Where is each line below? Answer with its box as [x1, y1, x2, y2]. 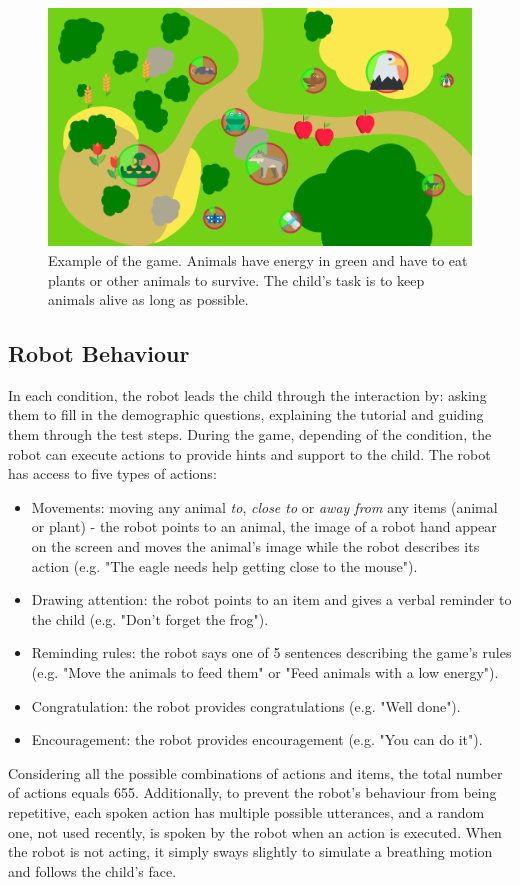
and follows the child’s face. [8, 860, 177, 881]
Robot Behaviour [8, 338, 190, 369]
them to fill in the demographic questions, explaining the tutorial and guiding [8, 404, 484, 425]
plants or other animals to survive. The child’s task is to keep [48, 269, 425, 290]
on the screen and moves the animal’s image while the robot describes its [31, 536, 480, 557]
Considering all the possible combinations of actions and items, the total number [8, 762, 503, 783]
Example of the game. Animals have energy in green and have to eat [48, 249, 468, 270]
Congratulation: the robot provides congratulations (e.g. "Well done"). [31, 695, 461, 716]
